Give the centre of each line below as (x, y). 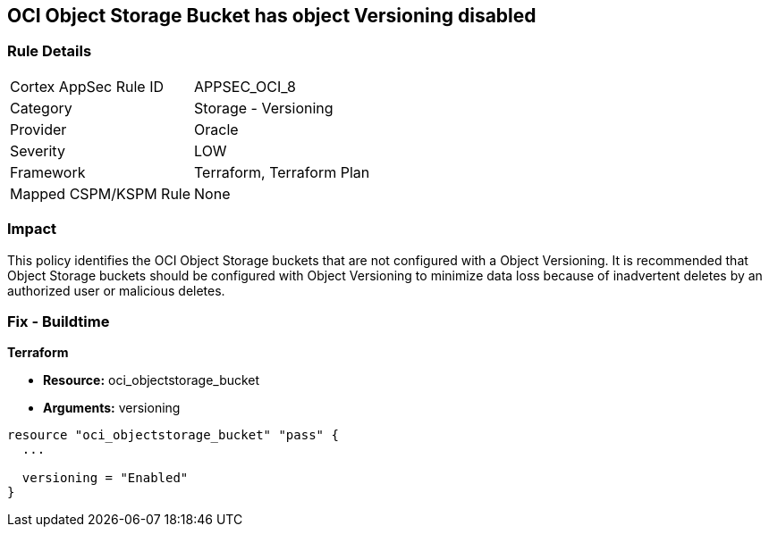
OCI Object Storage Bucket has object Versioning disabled (272, 16)
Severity (38, 150)
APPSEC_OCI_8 (245, 86)
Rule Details (50, 51)
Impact (32, 229)
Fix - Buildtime (59, 321)
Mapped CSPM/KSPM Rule (101, 193)
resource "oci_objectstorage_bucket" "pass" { (173, 435)
